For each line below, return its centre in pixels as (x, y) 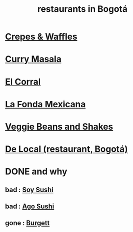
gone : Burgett (27, 223)
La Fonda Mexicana (45, 104)
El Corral (23, 82)
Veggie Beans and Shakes (59, 127)
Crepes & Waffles (41, 37)
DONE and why (36, 172)
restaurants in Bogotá (82, 9)
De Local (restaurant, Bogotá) (66, 149)
